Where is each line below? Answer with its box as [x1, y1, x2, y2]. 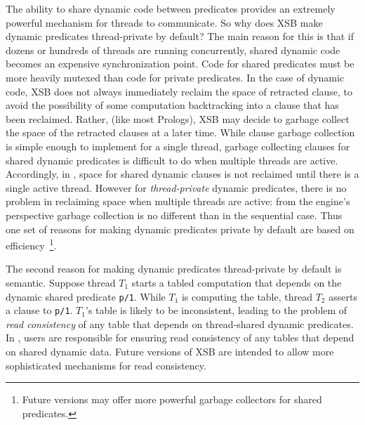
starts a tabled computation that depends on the [131, 275, 342, 289]
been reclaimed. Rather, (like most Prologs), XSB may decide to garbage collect [6, 111, 350, 126]
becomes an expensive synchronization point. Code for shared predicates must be [6, 56, 354, 71]
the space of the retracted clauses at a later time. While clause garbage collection [6, 125, 355, 140]
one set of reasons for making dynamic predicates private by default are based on [6, 221, 354, 236]
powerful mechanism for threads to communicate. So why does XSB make [6, 15, 323, 30]
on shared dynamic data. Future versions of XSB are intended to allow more [6, 344, 334, 359]
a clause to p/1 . [6, 303, 73, 318]
